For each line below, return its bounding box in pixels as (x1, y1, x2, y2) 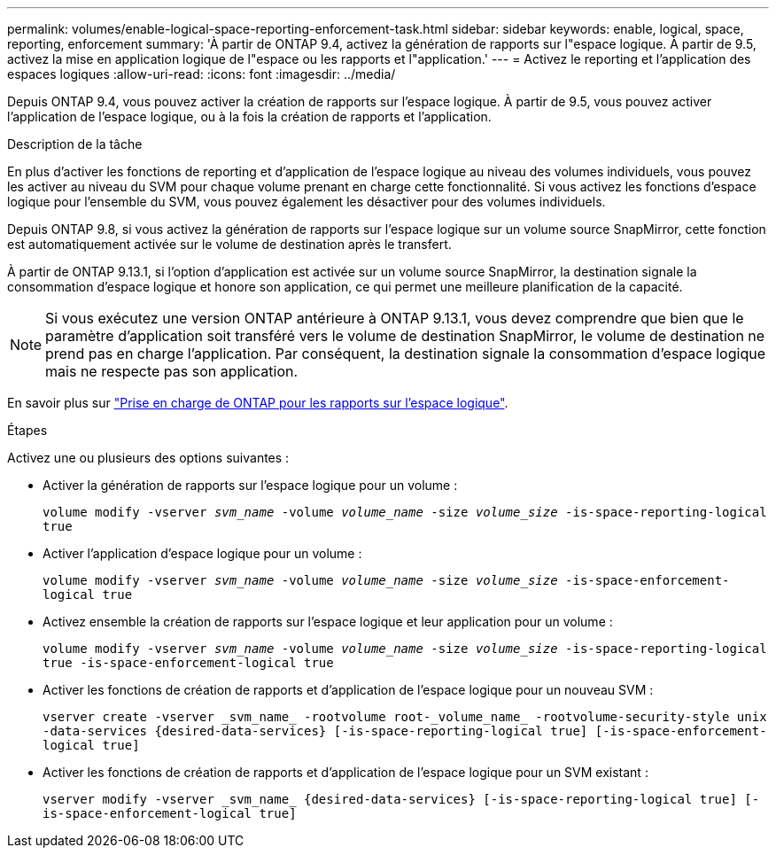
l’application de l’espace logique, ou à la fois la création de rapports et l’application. (7, 109, 492, 124)
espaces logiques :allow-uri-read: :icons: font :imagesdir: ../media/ (7, 66, 396, 82)
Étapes (7, 423, 48, 438)
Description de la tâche (7, 136, 143, 152)
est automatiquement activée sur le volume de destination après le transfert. (7, 237, 452, 252)
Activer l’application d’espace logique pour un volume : (43, 546, 362, 561)
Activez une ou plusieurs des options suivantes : (7, 450, 290, 465)
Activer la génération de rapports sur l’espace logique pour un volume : (43, 478, 458, 493)
